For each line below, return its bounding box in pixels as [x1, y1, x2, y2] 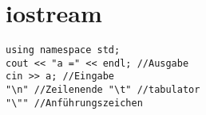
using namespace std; [6, 44, 121, 56]
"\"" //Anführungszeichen [6, 97, 143, 109]
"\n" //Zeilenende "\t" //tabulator [6, 84, 200, 96]
